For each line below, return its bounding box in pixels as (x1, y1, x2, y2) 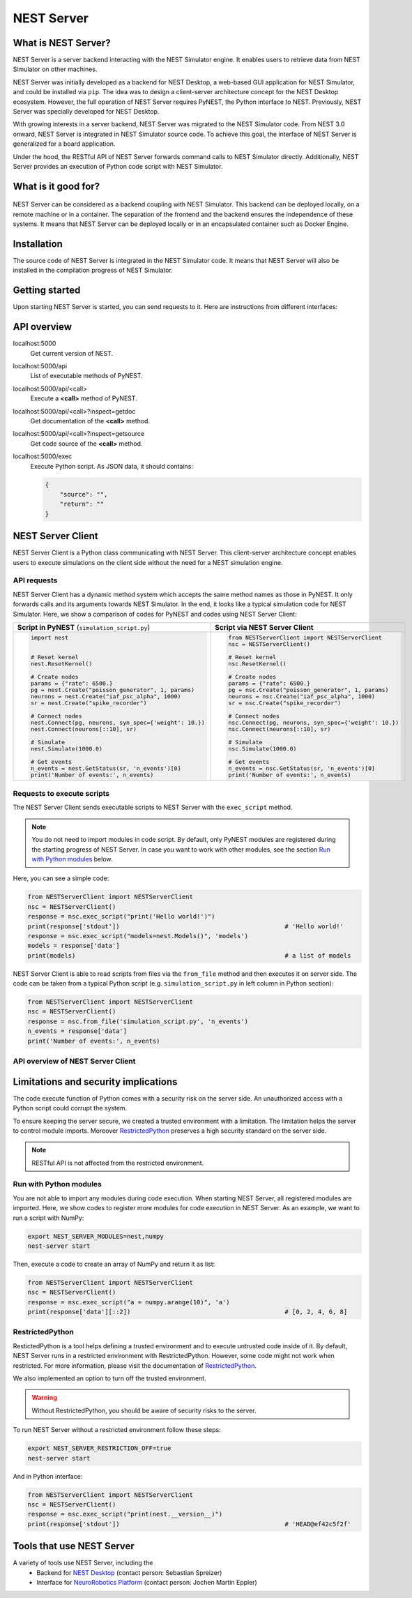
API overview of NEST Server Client (13, 1057, 136, 1066)
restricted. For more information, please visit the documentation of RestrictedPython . (13, 1361, 257, 1370)
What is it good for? (13, 180, 100, 192)
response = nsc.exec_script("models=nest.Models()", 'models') (27, 932, 249, 940)
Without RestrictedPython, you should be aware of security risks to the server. (31, 1406, 257, 1415)
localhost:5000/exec (13, 452, 73, 460)
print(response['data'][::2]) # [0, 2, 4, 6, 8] (27, 1308, 348, 1316)
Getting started (13, 285, 81, 296)
